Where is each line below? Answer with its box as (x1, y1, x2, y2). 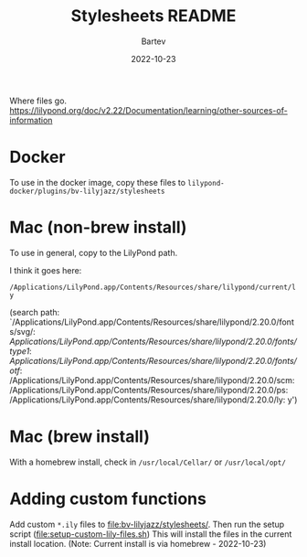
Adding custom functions (9, 488, 207, 509)
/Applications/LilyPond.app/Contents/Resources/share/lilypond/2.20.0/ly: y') (9, 394, 298, 405)
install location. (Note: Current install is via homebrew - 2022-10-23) (9, 538, 267, 549)
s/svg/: (9, 326, 37, 337)
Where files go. (9, 95, 67, 106)
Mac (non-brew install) (9, 217, 187, 238)
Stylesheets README (70, 5, 237, 27)
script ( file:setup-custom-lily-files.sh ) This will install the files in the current (9, 528, 292, 540)
